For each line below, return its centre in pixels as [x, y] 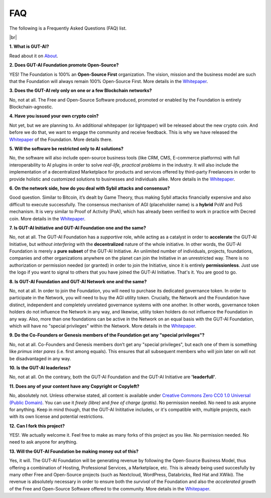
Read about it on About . [34, 56]
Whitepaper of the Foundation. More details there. [61, 139]
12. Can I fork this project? [37, 426]
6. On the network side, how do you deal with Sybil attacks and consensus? [90, 188]
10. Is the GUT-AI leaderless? [40, 368]
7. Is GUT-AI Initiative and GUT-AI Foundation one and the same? [78, 228]
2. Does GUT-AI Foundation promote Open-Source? [64, 65]
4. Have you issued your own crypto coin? [54, 116]
